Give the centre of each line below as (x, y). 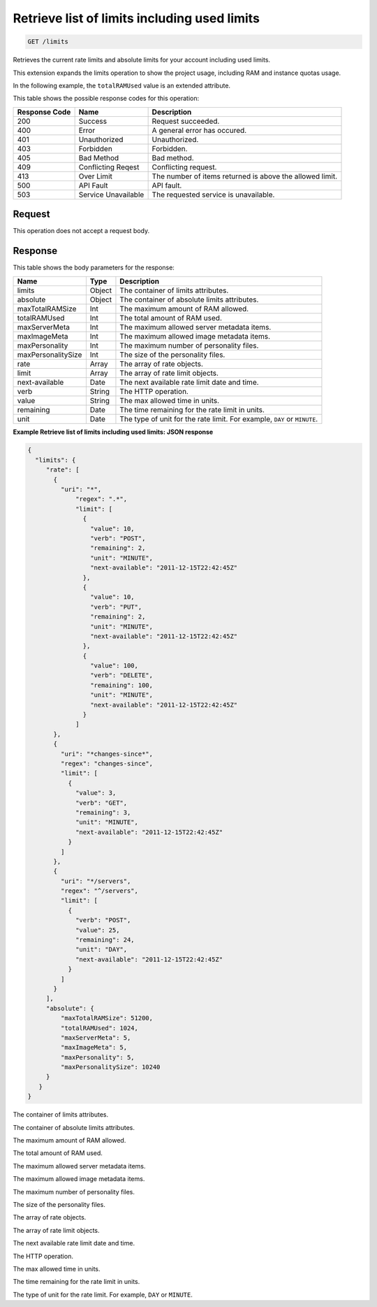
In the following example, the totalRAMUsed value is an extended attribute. (121, 85)
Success (93, 121)
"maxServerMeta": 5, (96, 1038)
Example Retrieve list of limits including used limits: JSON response (113, 432)
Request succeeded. (186, 121)
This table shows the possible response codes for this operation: (106, 99)
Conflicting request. (184, 167)
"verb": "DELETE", (121, 676)
